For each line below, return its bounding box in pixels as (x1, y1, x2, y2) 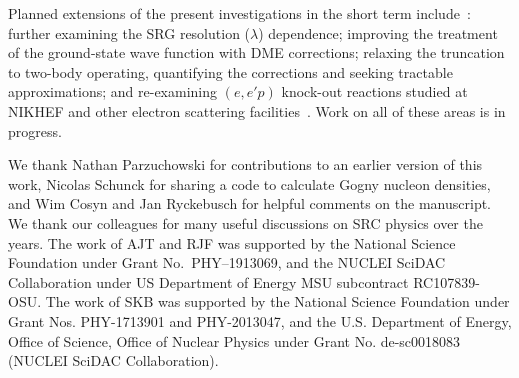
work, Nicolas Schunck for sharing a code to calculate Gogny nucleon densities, (8, 173, 491, 194)
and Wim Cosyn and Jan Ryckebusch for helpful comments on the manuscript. (8, 193, 491, 214)
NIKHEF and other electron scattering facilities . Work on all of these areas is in (8, 100, 506, 121)
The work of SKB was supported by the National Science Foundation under (45, 291, 510, 312)
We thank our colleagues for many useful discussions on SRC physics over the (8, 212, 483, 233)
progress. (8, 120, 62, 141)
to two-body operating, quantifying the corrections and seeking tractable (8, 61, 453, 82)
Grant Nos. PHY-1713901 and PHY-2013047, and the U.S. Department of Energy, (8, 310, 512, 331)
